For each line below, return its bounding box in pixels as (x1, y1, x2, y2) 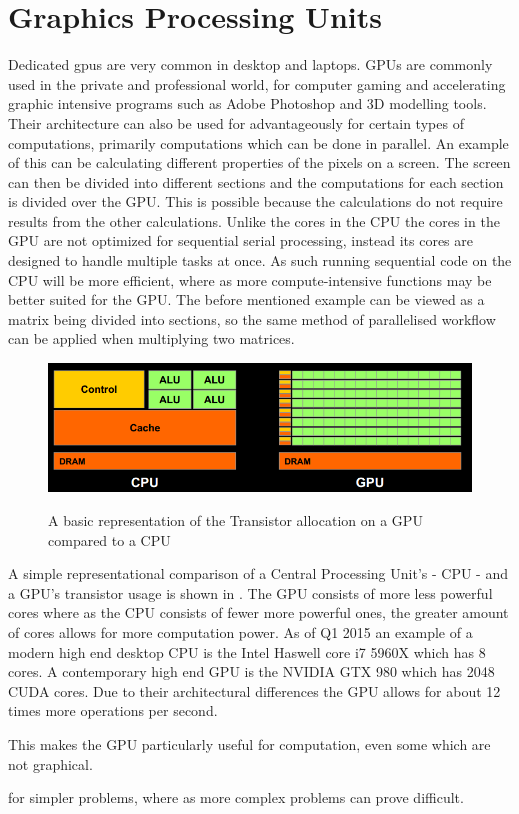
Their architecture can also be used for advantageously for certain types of (8, 112, 464, 133)
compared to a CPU (48, 529, 171, 550)
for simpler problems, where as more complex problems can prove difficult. (8, 787, 464, 808)
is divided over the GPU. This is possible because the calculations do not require (8, 191, 503, 212)
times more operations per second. (8, 700, 218, 721)
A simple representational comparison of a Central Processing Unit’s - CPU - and (8, 563, 508, 584)
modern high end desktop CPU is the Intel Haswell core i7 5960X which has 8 (8, 641, 486, 662)
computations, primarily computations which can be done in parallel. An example (8, 132, 509, 153)
